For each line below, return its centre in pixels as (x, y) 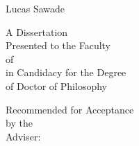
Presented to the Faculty (58, 45)
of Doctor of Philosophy (56, 85)
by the (19, 123)
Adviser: (23, 136)
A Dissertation (37, 31)
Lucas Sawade (35, 8)
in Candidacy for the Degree (66, 72)
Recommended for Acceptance (70, 109)
